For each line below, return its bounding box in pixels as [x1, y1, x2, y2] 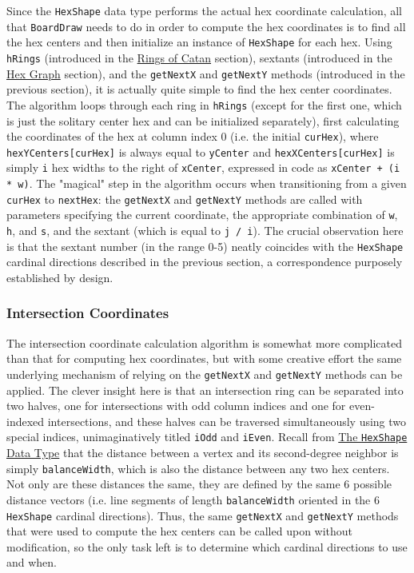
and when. [6, 554, 58, 571]
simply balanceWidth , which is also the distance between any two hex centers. [6, 460, 390, 476]
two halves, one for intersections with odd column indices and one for [6, 397, 346, 414]
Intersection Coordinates [6, 303, 169, 323]
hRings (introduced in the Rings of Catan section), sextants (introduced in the [6, 49, 392, 66]
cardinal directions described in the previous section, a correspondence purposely [6, 253, 403, 270]
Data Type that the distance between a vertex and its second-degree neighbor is [6, 444, 399, 461]
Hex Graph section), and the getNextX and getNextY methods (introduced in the [6, 65, 405, 82]
